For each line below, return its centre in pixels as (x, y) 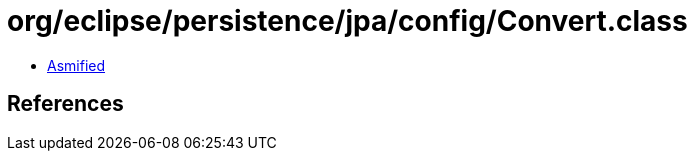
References (65, 104)
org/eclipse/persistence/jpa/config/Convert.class (347, 21)
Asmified (76, 65)
